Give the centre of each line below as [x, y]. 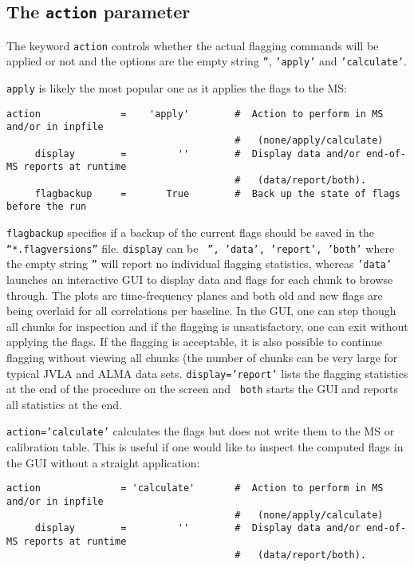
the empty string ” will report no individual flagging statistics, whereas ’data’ [199, 264]
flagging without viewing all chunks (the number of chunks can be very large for [202, 357]
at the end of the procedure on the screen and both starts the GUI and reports [203, 389]
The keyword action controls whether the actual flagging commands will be [193, 45]
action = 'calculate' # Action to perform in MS [195, 488]
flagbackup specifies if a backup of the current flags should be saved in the [190, 232]
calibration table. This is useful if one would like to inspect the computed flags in [205, 447]
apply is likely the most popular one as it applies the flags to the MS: [177, 88]
